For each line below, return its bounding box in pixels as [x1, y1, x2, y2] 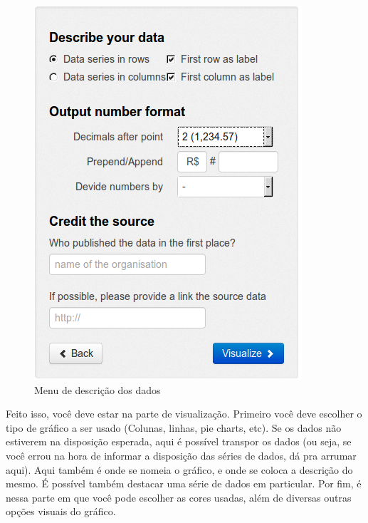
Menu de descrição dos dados [34, 382, 161, 397]
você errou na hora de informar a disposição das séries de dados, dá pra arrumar [6, 447, 357, 462]
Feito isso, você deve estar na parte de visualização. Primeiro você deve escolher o [6, 406, 362, 421]
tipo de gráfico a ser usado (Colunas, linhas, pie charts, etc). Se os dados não [6, 420, 342, 435]
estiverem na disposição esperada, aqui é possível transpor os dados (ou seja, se [6, 434, 352, 449]
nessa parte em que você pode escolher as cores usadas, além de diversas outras [6, 490, 352, 504]
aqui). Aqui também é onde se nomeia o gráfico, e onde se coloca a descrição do [6, 462, 353, 477]
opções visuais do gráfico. [6, 504, 116, 519]
